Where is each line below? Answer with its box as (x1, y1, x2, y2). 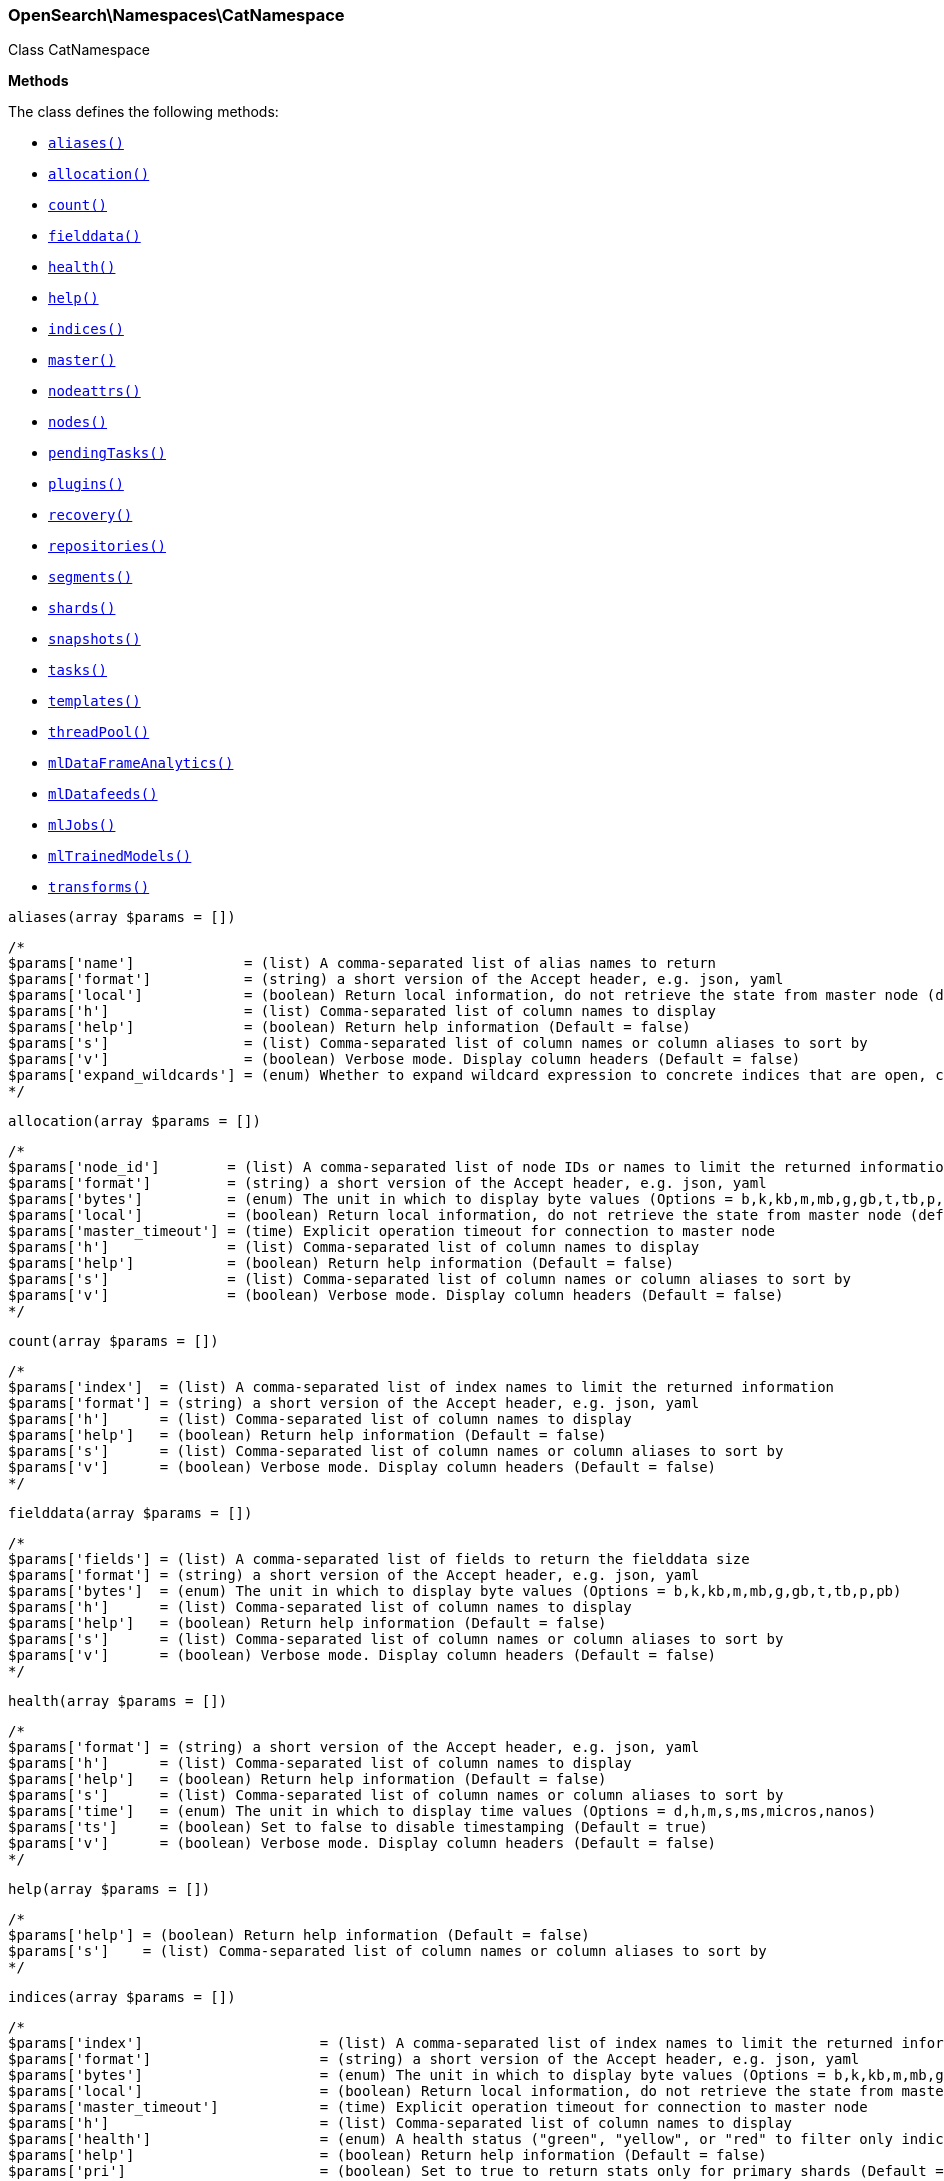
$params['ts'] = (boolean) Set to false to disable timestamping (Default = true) (8, 1819, 708, 1836)
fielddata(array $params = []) (8, 1505, 253, 1522)
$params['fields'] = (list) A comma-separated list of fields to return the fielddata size (8, 1551, 750, 1568)
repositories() (48, 538, 167, 555)
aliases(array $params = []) (8, 909, 236, 926)
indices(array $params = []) (8, 1989, 236, 2006)
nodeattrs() (48, 383, 141, 400)
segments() (48, 569, 133, 586)
